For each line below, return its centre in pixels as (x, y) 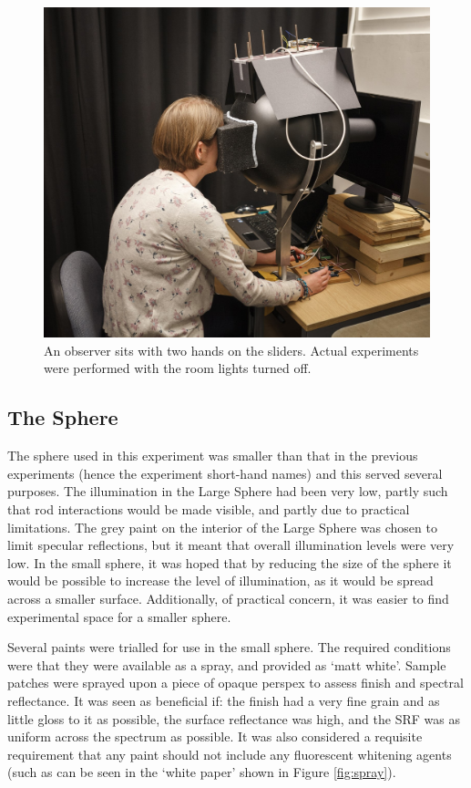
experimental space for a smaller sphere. (119, 616)
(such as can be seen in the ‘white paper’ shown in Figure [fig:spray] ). (202, 772)
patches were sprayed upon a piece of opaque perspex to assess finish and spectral (235, 683)
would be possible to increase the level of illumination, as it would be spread (220, 581)
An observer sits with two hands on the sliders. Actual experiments (231, 350)
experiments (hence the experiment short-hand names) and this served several (225, 473)
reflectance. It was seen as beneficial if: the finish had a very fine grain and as (224, 700)
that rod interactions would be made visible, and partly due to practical (209, 509)
